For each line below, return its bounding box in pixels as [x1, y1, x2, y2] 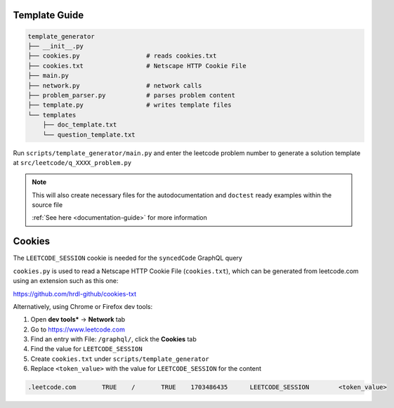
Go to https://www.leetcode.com [30, 325, 126, 334]
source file [32, 201, 63, 209]
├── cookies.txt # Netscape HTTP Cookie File [27, 62, 247, 70]
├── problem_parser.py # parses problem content [27, 91, 235, 99]
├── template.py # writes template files [27, 101, 232, 109]
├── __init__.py [27, 42, 84, 50]
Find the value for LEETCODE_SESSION [30, 345, 143, 353]
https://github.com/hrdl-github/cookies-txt [13, 289, 137, 298]
